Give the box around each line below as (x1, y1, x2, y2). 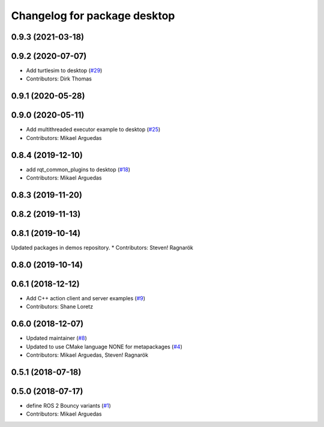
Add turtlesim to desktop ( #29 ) (26, 67, 103, 74)
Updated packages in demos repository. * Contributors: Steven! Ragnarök (11, 244, 194, 252)
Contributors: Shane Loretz (26, 303, 93, 310)
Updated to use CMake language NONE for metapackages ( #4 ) (26, 343, 183, 350)
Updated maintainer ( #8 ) (26, 335, 87, 342)
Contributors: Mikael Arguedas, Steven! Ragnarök (26, 351, 149, 359)
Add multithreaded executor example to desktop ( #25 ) (26, 126, 161, 133)
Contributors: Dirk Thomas (26, 75, 92, 82)
